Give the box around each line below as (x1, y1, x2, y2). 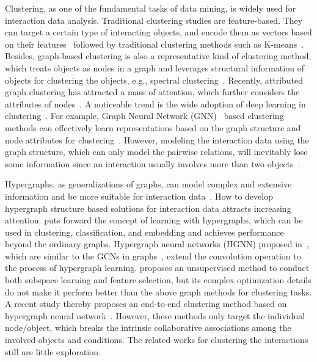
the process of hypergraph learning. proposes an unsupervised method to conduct (5, 261, 310, 274)
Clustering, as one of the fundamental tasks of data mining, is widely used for (5, 2, 296, 14)
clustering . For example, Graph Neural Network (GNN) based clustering (5, 109, 284, 122)
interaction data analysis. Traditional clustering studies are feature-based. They (5, 13, 303, 26)
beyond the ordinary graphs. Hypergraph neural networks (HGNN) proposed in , (5, 237, 309, 250)
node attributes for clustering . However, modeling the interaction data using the (5, 133, 309, 146)
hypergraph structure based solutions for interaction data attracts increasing (5, 201, 291, 214)
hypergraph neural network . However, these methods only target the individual (5, 309, 305, 322)
